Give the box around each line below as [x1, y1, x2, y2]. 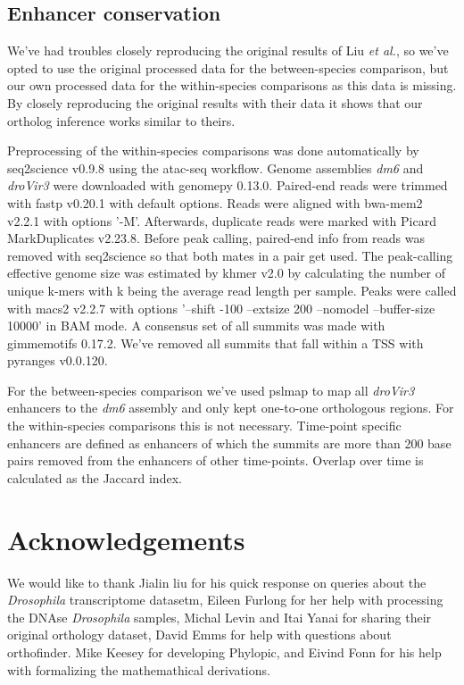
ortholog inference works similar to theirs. [7, 111, 236, 129]
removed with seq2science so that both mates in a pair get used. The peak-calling [7, 246, 453, 264]
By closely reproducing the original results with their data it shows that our [7, 93, 423, 112]
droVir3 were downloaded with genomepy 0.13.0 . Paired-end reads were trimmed [7, 176, 448, 195]
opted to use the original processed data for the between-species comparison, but [7, 58, 449, 77]
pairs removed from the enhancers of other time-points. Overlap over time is [7, 451, 424, 470]
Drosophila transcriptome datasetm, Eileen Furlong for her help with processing [7, 590, 443, 609]
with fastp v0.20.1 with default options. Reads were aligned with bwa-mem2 [7, 193, 423, 212]
